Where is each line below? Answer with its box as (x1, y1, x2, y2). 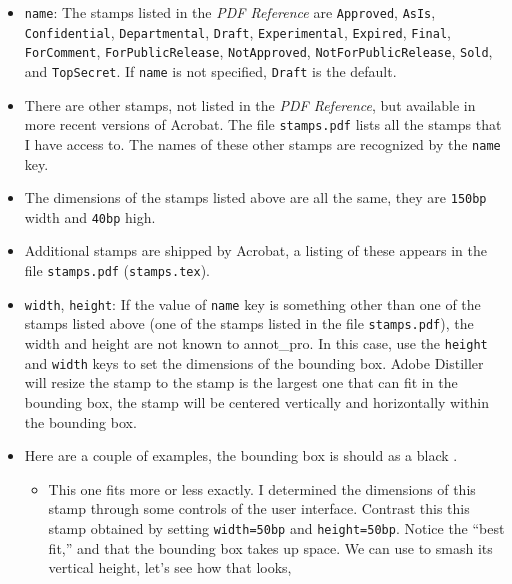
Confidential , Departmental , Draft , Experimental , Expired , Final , (24, 21, 451, 42)
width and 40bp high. (24, 206, 156, 227)
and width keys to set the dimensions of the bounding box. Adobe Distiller (24, 352, 484, 373)
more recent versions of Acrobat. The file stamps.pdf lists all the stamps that (24, 114, 502, 135)
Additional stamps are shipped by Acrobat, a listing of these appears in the (24, 240, 488, 261)
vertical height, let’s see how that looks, (48, 557, 292, 578)
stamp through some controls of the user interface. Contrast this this (48, 498, 470, 519)
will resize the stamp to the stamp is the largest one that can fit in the (24, 372, 458, 393)
